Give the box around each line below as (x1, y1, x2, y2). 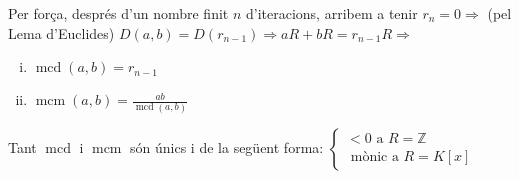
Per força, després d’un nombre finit (8, 3, 229, 23)
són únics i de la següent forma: (130, 136, 324, 157)
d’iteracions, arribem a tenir (245, 3, 418, 23)
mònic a (350, 150, 399, 165)
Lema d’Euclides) (8, 22, 115, 43)
